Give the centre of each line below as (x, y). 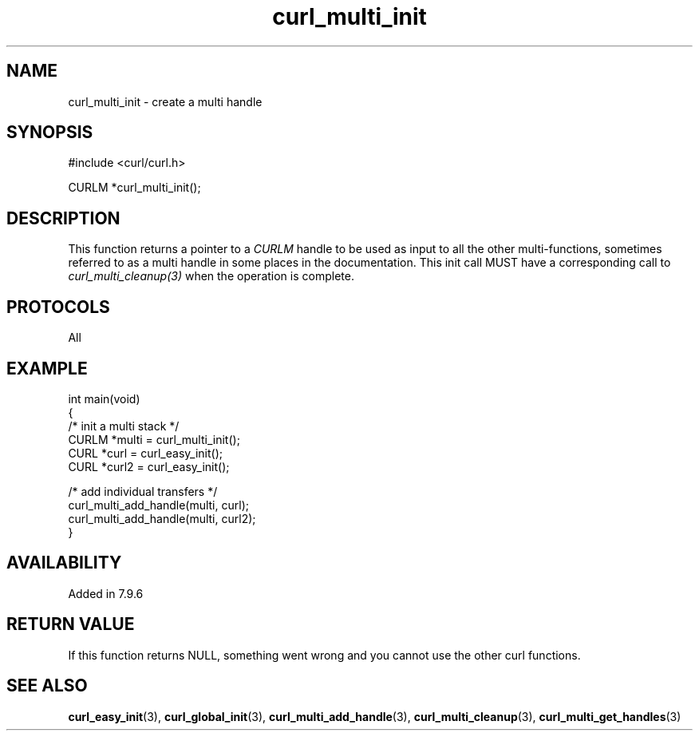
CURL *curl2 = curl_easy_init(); (149, 466)
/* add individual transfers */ (143, 491)
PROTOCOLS (58, 307)
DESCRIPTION (63, 218)
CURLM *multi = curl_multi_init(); (154, 439)
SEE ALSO (47, 686)
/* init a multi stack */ (124, 426)
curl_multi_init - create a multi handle (165, 101)
